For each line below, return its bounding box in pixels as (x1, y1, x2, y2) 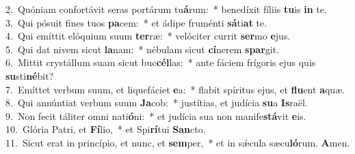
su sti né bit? (5, 68, 54, 82)
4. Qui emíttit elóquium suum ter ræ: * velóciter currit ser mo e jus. (5, 29, 291, 43)
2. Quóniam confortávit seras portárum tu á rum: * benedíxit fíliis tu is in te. (5, 2, 327, 16)
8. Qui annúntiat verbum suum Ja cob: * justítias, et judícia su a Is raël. (5, 95, 308, 110)
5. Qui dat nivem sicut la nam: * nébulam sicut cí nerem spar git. (5, 42, 280, 56)
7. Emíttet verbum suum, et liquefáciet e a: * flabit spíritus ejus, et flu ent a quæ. (5, 82, 345, 96)
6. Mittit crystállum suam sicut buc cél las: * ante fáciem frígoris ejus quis (5, 55, 316, 70)
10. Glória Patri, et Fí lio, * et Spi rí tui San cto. (5, 122, 206, 136)
